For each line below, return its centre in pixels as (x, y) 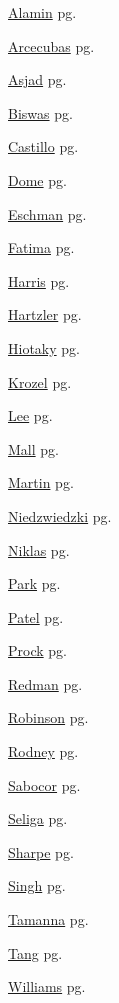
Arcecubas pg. (51, 45)
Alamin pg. (42, 12)
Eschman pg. (47, 213)
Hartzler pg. (45, 314)
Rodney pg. (43, 751)
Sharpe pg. (41, 851)
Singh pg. (37, 885)
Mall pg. (33, 448)
